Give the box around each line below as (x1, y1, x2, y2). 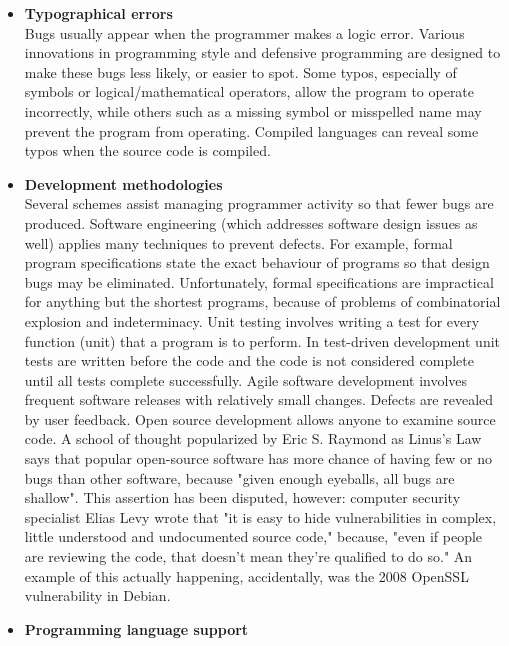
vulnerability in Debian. (24, 585, 171, 606)
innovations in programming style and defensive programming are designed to (24, 42, 501, 63)
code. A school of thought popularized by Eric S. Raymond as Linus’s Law (24, 428, 482, 449)
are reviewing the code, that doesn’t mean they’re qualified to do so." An (24, 546, 473, 567)
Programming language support (24, 618, 249, 639)
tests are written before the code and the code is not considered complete (24, 350, 474, 371)
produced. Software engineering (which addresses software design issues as (24, 212, 478, 233)
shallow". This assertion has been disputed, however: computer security (24, 487, 461, 508)
